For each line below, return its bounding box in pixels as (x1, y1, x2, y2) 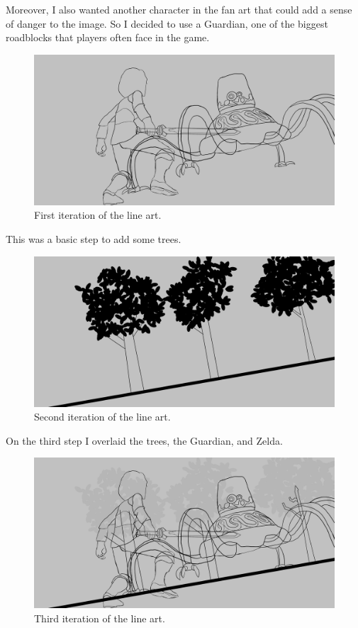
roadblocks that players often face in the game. (6, 30, 210, 45)
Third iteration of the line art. (34, 610, 165, 625)
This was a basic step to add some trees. (6, 231, 181, 246)
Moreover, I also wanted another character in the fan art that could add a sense (6, 2, 352, 16)
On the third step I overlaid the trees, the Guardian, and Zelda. (6, 433, 283, 448)
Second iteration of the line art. (34, 409, 171, 424)
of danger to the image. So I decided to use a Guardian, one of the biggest (6, 16, 328, 31)
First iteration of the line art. (34, 207, 162, 222)
